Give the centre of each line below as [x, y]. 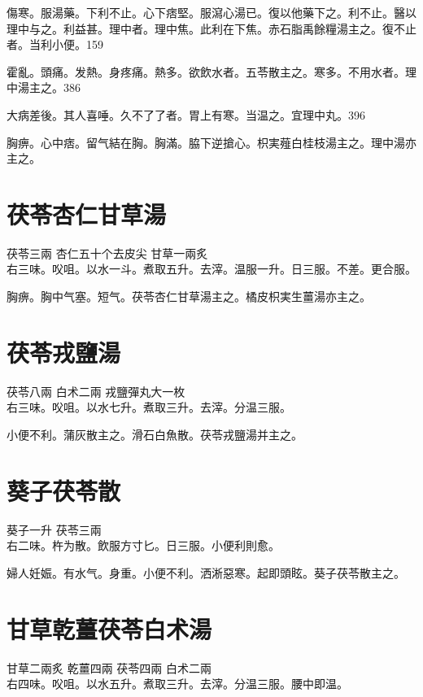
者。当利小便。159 [55, 44]
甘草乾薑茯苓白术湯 [109, 628]
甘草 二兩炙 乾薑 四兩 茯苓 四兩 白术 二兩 [109, 667]
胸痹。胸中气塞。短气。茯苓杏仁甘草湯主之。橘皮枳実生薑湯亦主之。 [189, 296]
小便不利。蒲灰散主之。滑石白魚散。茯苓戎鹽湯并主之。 [155, 434]
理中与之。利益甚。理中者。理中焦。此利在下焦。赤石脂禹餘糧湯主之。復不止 [211, 28]
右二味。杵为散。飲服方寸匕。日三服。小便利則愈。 [143, 545]
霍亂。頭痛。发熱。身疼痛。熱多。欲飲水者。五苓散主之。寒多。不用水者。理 [211, 71]
